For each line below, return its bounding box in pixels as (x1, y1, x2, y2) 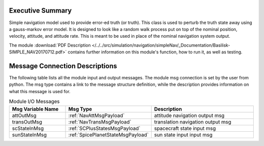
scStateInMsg (12, 125, 44, 132)
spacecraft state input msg (154, 125, 216, 132)
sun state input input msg (154, 131, 213, 138)
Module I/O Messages (9, 98, 60, 105)
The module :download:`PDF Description (9, 42, 91, 48)
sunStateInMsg (12, 131, 47, 138)
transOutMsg (12, 118, 43, 125)
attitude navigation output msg (154, 112, 225, 119)
